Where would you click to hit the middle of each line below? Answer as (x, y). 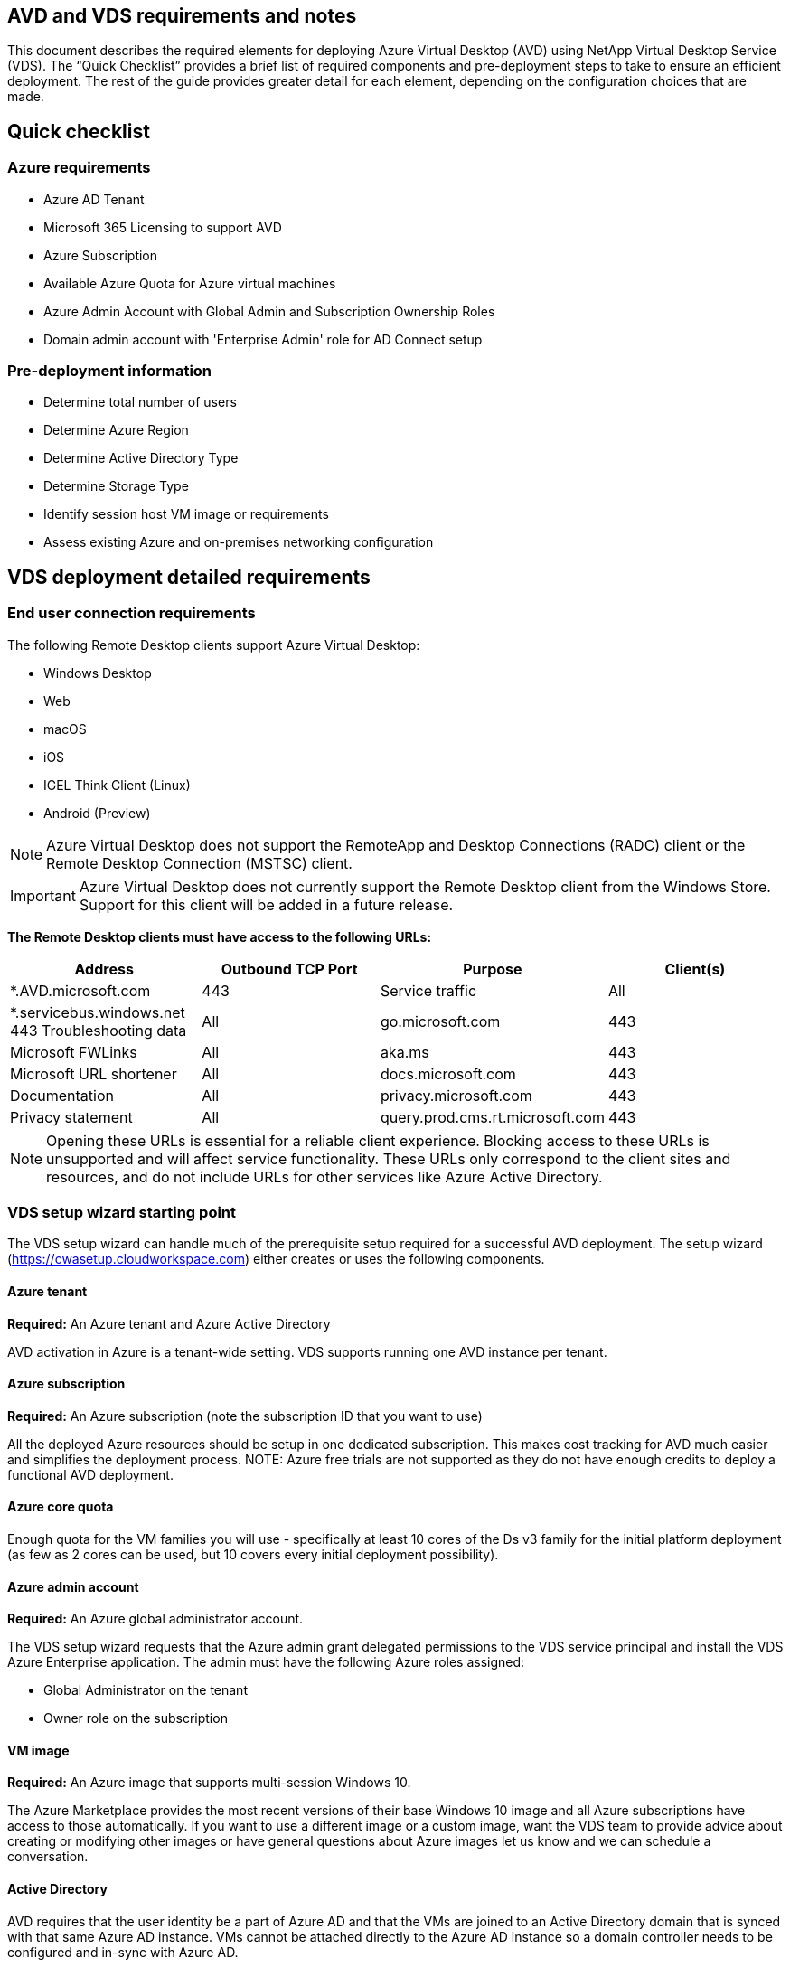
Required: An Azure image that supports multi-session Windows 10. (209, 1783)
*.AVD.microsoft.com (80, 990)
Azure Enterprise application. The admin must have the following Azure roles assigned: (266, 1662)
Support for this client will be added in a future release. (266, 904)
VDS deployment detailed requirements (189, 577)
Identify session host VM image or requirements (186, 514)
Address (104, 969)
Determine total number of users (140, 402)
